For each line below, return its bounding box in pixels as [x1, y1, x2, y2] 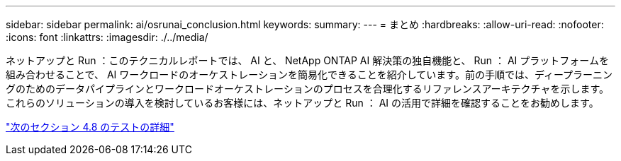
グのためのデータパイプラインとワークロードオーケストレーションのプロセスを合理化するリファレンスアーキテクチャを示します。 [6, 83, 610, 95]
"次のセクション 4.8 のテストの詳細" [6, 121, 174, 133]
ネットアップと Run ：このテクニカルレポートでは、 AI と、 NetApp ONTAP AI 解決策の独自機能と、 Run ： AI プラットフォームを [6, 54, 609, 66]
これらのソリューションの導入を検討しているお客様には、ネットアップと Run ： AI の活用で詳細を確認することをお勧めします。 [6, 97, 599, 109]
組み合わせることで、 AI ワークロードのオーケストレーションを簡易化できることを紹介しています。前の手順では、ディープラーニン [6, 68, 613, 80]
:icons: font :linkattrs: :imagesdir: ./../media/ [6, 31, 208, 43]
